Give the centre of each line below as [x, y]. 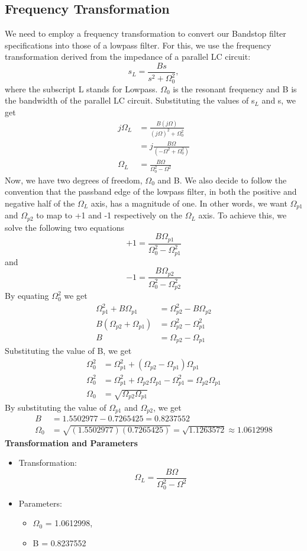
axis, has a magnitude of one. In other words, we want [189, 203]
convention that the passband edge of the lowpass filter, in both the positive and [151, 191]
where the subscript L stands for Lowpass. [81, 88]
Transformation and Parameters [71, 442]
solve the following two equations [64, 227]
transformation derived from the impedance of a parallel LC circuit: [128, 57]
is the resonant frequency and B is [235, 88]
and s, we [279, 100]
